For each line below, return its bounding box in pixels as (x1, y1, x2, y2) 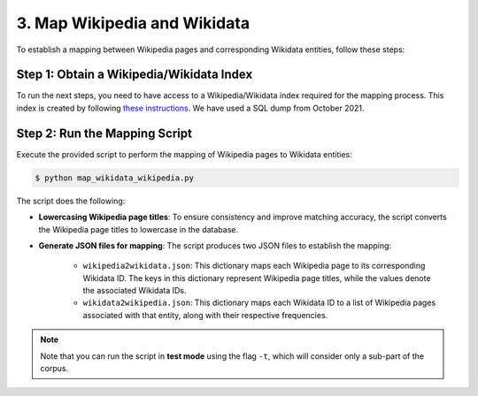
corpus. (40, 363, 69, 374)
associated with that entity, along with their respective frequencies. (82, 309, 328, 320)
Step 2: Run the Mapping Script (16, 126, 192, 141)
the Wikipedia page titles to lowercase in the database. (38, 224, 239, 234)
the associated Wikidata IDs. (82, 286, 187, 296)
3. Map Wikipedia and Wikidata (16, 13, 251, 33)
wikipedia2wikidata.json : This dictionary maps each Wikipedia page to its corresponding (82, 261, 426, 271)
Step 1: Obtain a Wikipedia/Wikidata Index (16, 67, 253, 82)
